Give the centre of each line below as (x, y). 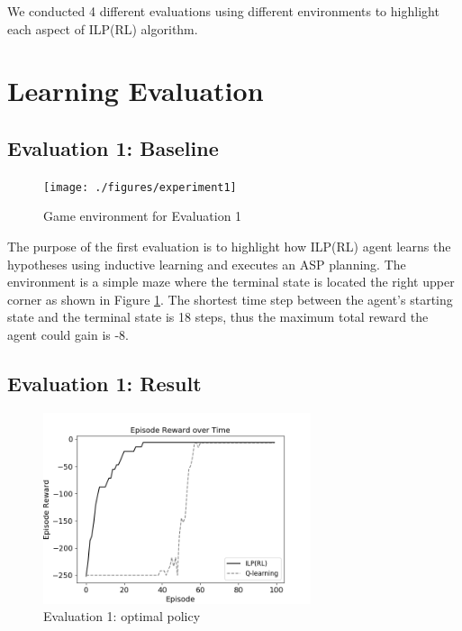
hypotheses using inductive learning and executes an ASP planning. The (207, 264)
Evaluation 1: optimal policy (122, 616)
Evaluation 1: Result (104, 383)
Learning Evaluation (136, 91)
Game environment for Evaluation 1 (143, 216)
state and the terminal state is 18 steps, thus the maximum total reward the (218, 317)
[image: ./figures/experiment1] (140, 187)
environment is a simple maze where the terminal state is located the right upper (231, 282)
